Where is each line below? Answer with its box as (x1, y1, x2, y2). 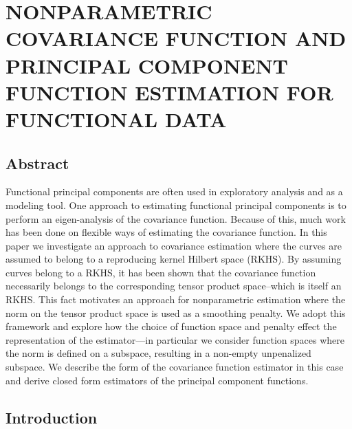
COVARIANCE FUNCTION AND (5, 24, 346, 52)
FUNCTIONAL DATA (5, 104, 227, 133)
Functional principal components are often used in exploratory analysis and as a (5, 184, 343, 199)
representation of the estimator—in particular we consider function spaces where (5, 332, 344, 346)
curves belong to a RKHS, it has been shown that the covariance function (5, 265, 316, 279)
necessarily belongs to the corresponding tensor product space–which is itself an (5, 278, 342, 293)
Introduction (5, 406, 98, 428)
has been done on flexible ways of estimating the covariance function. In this (5, 225, 327, 239)
